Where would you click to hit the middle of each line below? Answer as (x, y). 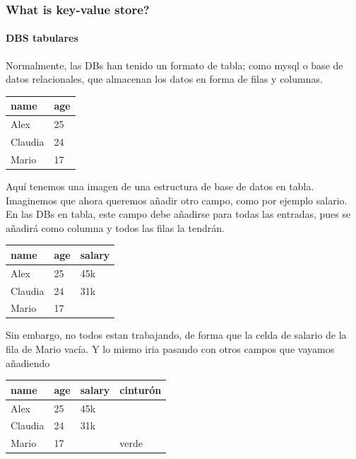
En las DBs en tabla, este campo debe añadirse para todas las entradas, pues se (178, 214)
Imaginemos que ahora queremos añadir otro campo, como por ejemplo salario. (177, 200)
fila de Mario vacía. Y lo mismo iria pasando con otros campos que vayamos (170, 349)
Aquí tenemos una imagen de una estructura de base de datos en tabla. (160, 186)
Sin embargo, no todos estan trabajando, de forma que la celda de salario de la (176, 335)
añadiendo (28, 362)
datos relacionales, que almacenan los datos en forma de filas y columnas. (164, 79)
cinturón (141, 389)
